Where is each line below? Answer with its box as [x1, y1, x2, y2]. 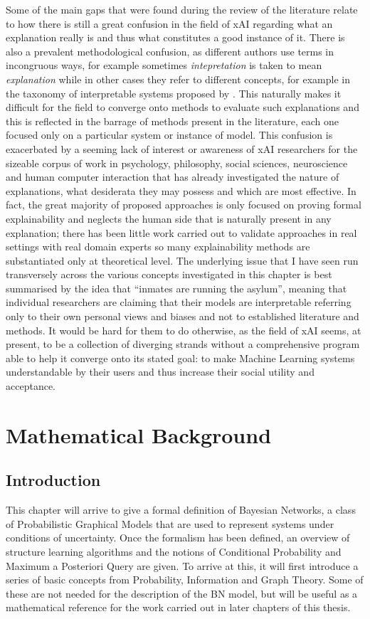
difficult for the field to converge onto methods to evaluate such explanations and [6, 100, 359, 115]
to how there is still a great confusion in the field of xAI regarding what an [6, 16, 333, 31]
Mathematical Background [6, 420, 272, 449]
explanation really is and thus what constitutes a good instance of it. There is [6, 30, 345, 45]
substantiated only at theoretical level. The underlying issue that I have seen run [6, 253, 359, 268]
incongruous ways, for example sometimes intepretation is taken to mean [6, 58, 322, 73]
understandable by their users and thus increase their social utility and [6, 364, 314, 379]
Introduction [6, 469, 101, 491]
